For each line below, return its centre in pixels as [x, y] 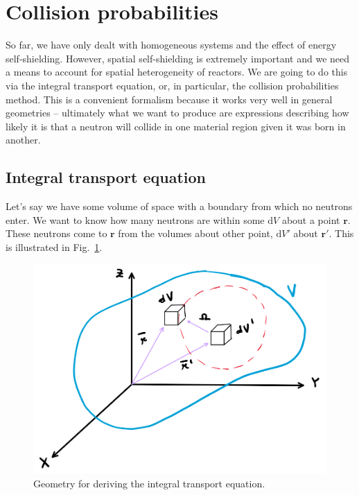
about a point [311, 219]
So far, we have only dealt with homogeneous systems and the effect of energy [171, 45]
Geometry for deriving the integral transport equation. [149, 484]
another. [23, 140]
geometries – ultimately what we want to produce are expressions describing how [177, 113]
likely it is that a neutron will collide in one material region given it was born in [176, 126]
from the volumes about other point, [195, 233]
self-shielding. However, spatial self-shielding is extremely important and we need [178, 58]
